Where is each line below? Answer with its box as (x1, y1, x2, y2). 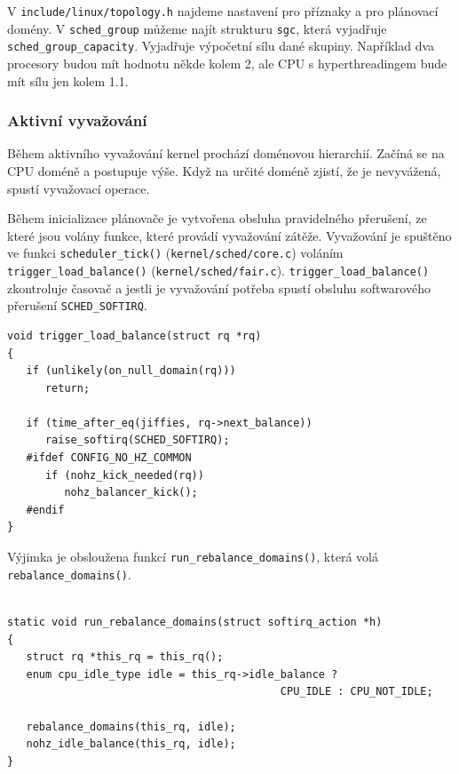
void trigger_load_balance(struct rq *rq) (7, 329, 262, 342)
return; (44, 381, 91, 395)
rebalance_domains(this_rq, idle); (26, 720, 236, 733)
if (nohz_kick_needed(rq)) (44, 468, 204, 482)
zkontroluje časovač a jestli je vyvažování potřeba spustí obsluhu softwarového (7, 278, 431, 297)
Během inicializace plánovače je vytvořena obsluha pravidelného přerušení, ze (7, 209, 427, 227)
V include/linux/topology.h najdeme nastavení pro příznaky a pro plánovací (7, 2, 439, 20)
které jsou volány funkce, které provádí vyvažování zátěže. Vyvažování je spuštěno (7, 226, 452, 244)
